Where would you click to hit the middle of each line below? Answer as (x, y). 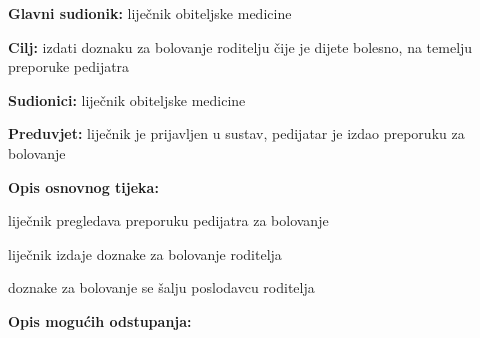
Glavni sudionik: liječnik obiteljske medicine (150, 13)
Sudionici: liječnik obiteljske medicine (127, 99)
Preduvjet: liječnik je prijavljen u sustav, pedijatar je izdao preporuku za (236, 133)
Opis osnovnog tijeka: (83, 186)
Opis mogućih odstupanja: (100, 320)
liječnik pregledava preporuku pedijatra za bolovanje (168, 220)
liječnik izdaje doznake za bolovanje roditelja (145, 253)
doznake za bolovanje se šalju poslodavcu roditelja (161, 287)
